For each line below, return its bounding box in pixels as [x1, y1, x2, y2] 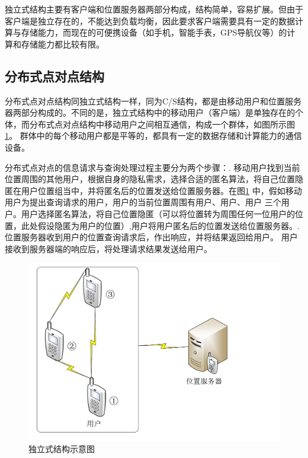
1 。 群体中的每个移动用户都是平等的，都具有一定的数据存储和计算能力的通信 [5, 129, 302, 142]
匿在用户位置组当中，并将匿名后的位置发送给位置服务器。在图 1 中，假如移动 [5, 184, 302, 196]
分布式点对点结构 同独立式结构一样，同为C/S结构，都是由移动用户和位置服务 [5, 94, 301, 107]
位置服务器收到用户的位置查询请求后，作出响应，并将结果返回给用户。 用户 [5, 231, 298, 243]
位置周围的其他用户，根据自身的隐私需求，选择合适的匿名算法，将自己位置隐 [5, 173, 303, 185]
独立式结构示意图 [28, 443, 95, 455]
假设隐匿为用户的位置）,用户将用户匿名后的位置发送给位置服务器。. [37, 219, 300, 231]
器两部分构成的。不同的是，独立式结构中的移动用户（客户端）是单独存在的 [5, 106, 295, 119]
